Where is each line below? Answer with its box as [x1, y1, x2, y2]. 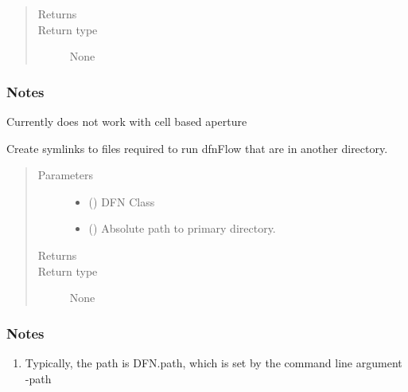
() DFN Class [88, 193, 155, 210]
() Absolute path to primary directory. [88, 220, 276, 237]
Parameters [37, 167, 93, 183]
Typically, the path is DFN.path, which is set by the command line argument [25, 354, 402, 370]
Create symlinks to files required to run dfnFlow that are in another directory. [6, 139, 388, 156]
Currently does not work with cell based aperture [6, 113, 247, 129]
